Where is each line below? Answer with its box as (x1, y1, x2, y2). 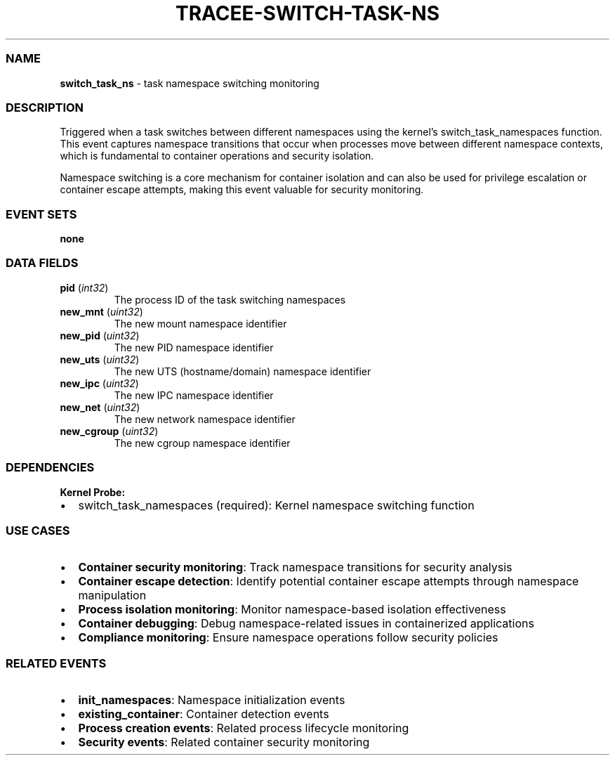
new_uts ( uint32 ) (60, 353, 140, 365)
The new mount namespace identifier (114, 317, 287, 330)
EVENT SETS (6, 207, 77, 221)
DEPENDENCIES (6, 460, 95, 475)
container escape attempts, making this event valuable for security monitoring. (60, 183, 424, 196)
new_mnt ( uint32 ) (60, 305, 143, 318)
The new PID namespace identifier (114, 341, 274, 353)
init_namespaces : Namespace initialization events (78, 693, 345, 707)
